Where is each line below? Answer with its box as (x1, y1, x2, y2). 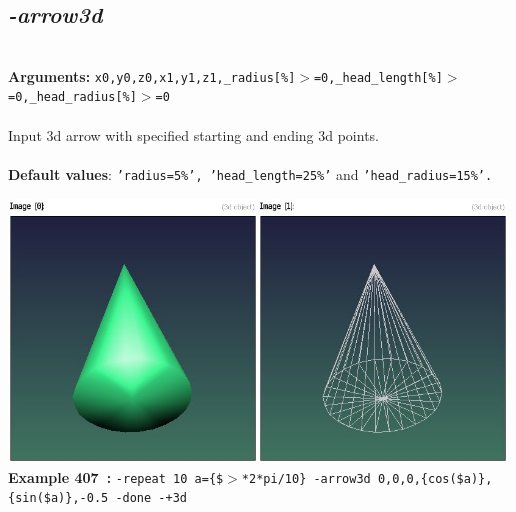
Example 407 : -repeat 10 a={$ (8, 466, 224, 487)
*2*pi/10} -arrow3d (241, 471, 371, 486)
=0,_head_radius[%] (8, 90, 137, 105)
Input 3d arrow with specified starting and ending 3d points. (8, 124, 380, 145)
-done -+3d (115, 491, 187, 506)
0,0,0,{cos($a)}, (377, 471, 493, 486)
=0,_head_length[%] (313, 70, 443, 85)
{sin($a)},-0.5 (8, 491, 109, 506)
